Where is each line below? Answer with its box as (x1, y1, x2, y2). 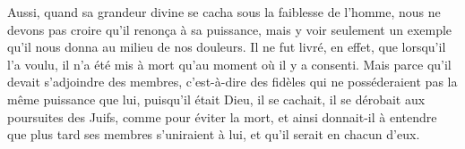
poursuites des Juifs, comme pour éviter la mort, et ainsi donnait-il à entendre (7, 107, 437, 126)
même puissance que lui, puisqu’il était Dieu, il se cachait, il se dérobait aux (7, 89, 426, 108)
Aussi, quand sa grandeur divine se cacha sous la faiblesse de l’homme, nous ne (7, 3, 441, 21)
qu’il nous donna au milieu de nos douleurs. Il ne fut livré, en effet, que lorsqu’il (7, 37, 446, 56)
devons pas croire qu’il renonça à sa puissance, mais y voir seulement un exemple (7, 20, 452, 38)
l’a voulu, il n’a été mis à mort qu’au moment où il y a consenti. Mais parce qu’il (7, 54, 452, 73)
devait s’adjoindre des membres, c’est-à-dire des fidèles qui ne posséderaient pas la (7, 72, 458, 91)
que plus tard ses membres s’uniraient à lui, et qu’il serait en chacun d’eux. (7, 125, 420, 144)
